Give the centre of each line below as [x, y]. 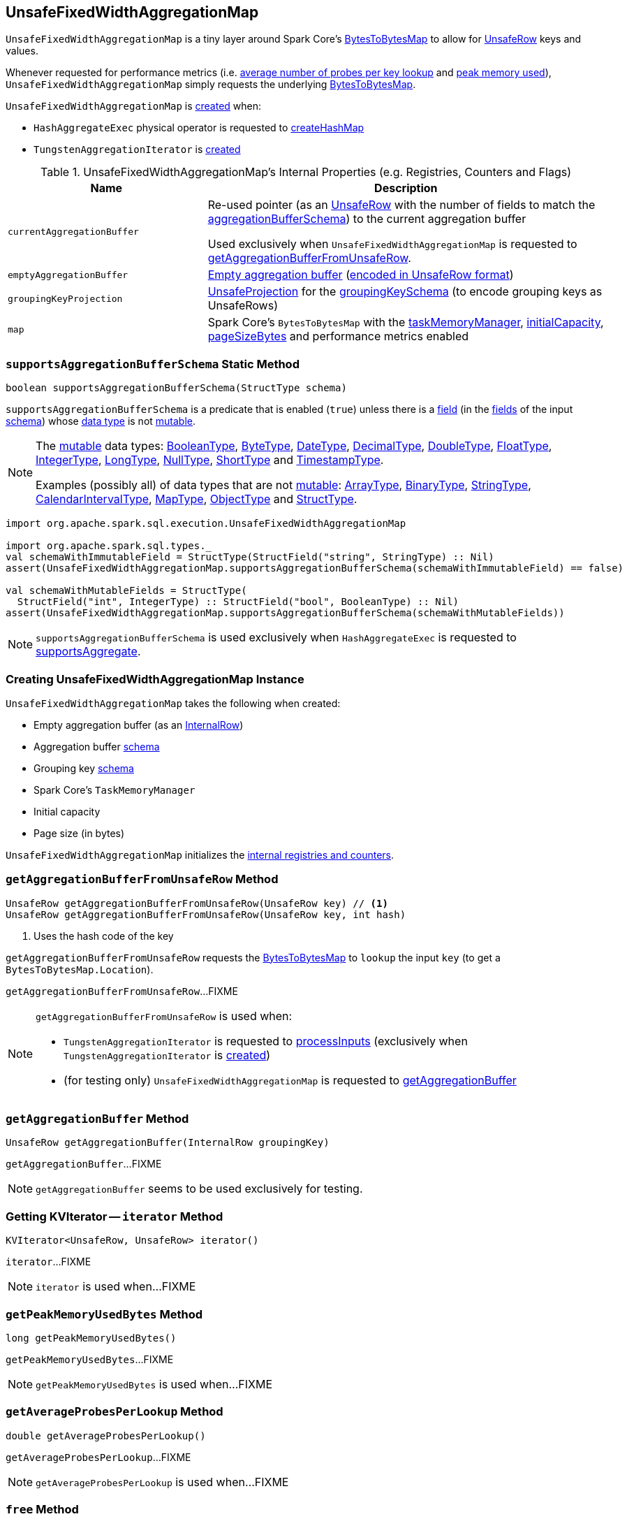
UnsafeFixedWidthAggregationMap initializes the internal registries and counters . [200, 855]
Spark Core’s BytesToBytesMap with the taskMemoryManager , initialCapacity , [406, 322]
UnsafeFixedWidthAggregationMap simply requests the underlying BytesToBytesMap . [211, 85]
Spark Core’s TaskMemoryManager [115, 790]
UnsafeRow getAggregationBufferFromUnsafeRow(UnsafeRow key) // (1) [197, 903]
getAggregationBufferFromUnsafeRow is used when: [164, 1016]
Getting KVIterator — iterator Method [115, 1216]
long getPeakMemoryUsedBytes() [91, 1338]
